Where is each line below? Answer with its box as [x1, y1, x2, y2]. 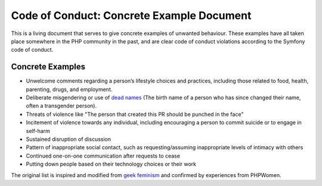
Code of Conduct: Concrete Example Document [11, 9, 252, 22]
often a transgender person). [26, 102, 97, 109]
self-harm [26, 127, 51, 134]
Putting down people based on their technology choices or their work [26, 160, 197, 168]
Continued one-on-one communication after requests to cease [26, 152, 180, 159]
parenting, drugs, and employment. [26, 86, 113, 93]
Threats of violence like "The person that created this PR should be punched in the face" [26, 111, 244, 118]
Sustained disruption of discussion [26, 135, 112, 143]
